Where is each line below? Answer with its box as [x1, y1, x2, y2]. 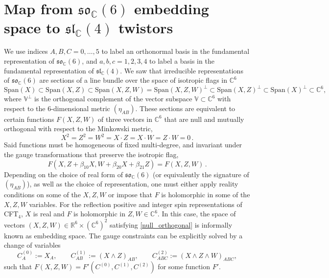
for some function [158, 261, 211, 272]
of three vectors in [98, 114, 153, 124]
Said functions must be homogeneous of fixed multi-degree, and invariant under [4, 139, 242, 150]
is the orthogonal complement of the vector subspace [34, 93, 192, 104]
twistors [118, 18, 173, 38]
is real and [33, 208, 65, 219]
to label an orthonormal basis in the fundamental [101, 46, 250, 56]
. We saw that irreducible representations [120, 65, 243, 75]
